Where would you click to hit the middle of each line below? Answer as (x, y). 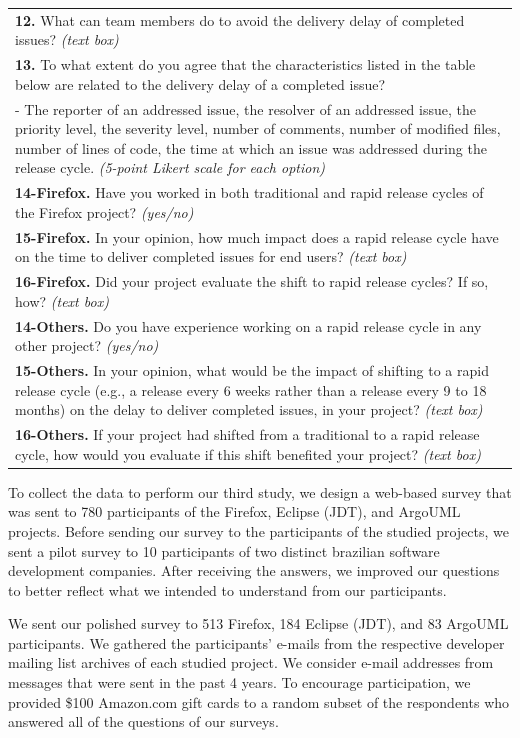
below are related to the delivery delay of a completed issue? (200, 83)
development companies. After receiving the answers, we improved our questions (254, 570)
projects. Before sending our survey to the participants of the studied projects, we (259, 530)
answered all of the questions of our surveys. (143, 721)
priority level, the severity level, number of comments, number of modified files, (258, 128)
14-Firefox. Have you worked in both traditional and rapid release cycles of (249, 192)
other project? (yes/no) (87, 345)
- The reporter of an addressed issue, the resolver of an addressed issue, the (245, 108)
